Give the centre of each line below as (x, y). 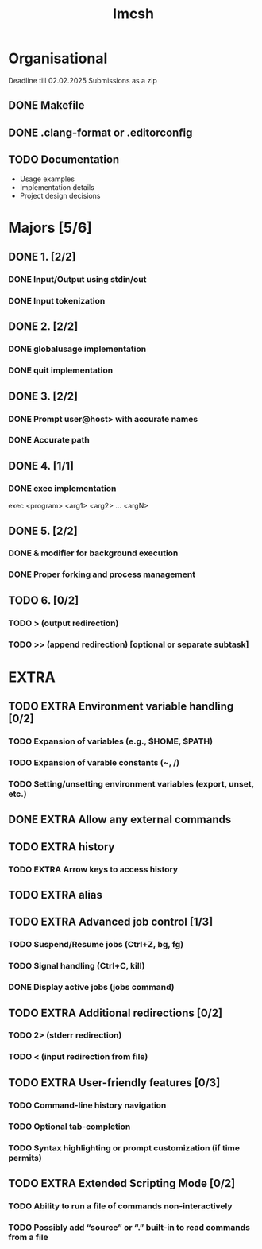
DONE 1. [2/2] (42, 257)
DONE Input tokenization (57, 300)
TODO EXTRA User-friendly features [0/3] (114, 1083)
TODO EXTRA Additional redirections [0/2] (116, 1013)
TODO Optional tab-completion (69, 1127)
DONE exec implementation (62, 488)
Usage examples (47, 179)
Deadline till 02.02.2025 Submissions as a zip (83, 80)
